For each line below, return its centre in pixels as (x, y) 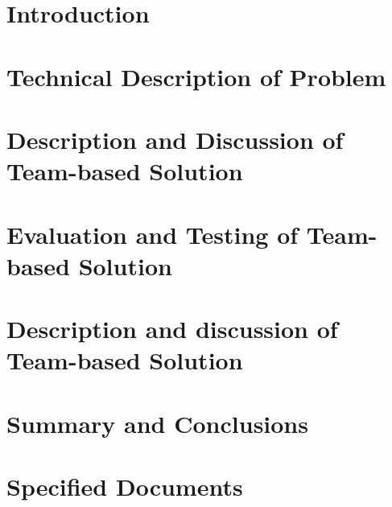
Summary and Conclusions (157, 423)
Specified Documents (125, 486)
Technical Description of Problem (196, 76)
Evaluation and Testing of (153, 234)
